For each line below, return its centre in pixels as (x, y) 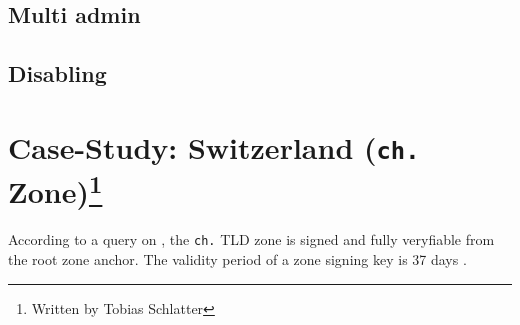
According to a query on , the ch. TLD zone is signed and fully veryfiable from (251, 239)
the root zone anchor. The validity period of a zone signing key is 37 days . (237, 258)
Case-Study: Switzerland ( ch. (214, 146)
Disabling (57, 73)
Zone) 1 (55, 189)
